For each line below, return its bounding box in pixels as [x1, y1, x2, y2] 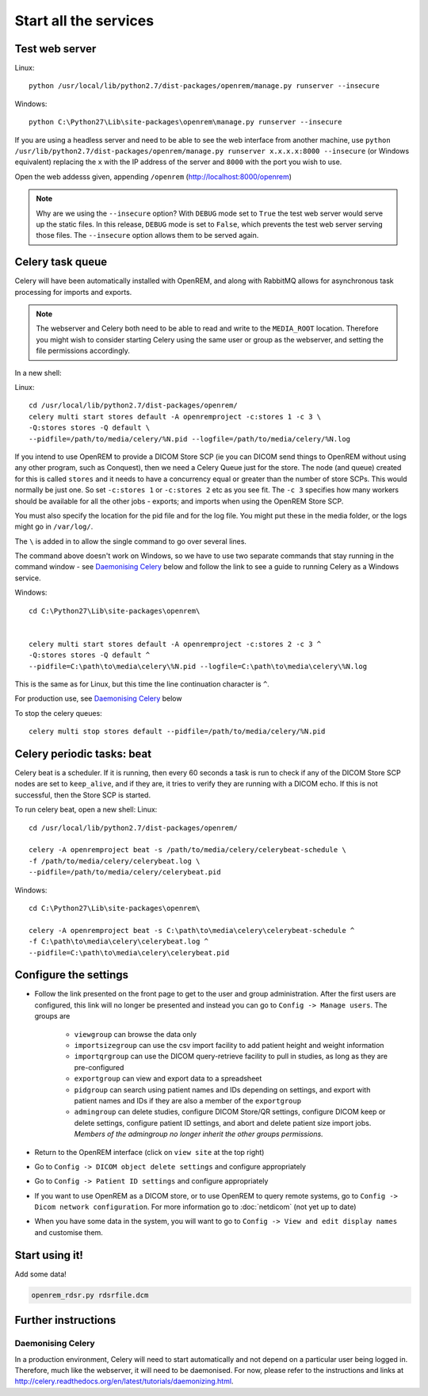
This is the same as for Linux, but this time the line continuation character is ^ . [14, 679, 269, 689]
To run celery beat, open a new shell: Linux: [14, 805, 158, 814]
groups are [34, 1012, 71, 1021]
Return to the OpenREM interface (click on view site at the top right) [34, 1147, 265, 1157]
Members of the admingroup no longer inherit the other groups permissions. [74, 1130, 324, 1139]
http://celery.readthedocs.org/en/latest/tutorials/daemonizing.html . [14, 1376, 234, 1386]
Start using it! [14, 1249, 83, 1262]
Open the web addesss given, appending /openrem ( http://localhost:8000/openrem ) [14, 171, 292, 182]
